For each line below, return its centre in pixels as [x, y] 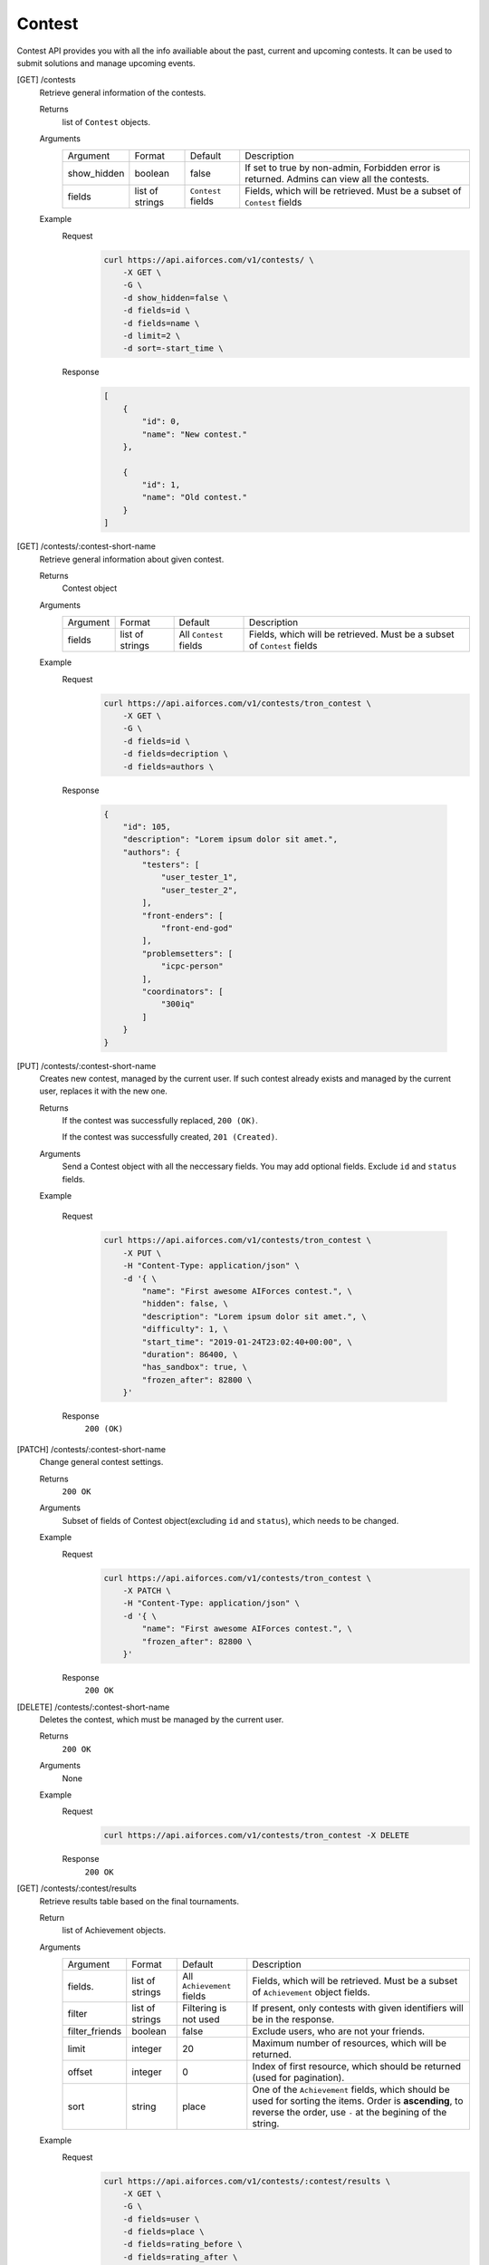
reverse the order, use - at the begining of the [350, 2113]
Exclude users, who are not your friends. [339, 2031]
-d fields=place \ [163, 2232]
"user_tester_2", [199, 890]
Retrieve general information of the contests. [123, 92]
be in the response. [293, 2019]
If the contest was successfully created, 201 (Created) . [170, 1137]
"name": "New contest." [195, 434]
